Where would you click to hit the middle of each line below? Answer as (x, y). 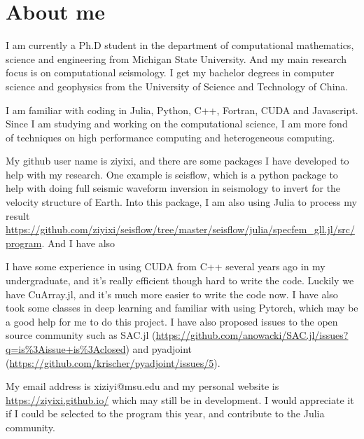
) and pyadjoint (159, 349)
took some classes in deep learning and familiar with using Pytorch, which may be (182, 308)
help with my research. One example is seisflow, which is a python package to (172, 174)
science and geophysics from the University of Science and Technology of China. (177, 86)
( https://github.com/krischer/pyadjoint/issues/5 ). (113, 362)
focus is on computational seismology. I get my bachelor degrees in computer (170, 72)
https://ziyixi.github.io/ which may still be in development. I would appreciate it (180, 399)
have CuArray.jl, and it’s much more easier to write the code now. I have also (172, 294)
